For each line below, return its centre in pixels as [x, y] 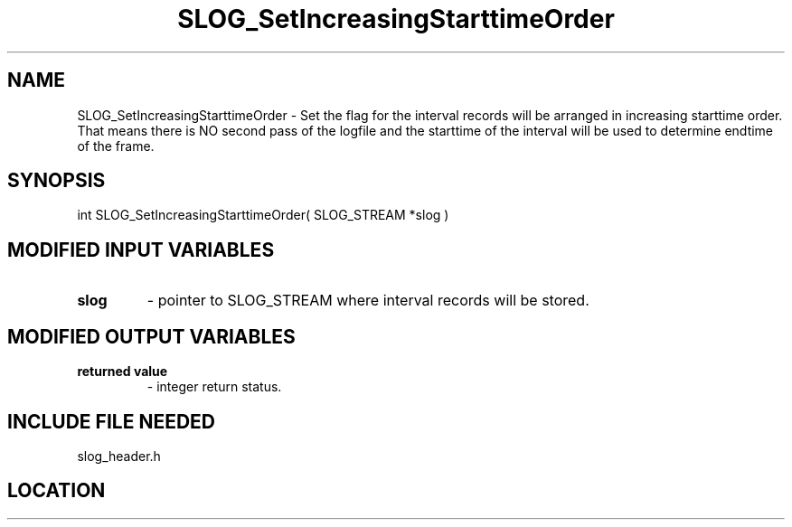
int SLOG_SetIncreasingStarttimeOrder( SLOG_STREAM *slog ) [263, 215]
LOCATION [57, 491]
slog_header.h [119, 456]
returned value [123, 372]
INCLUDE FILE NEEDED [112, 421]
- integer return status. [214, 387]
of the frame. [116, 146]
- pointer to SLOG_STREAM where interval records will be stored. [368, 301]
